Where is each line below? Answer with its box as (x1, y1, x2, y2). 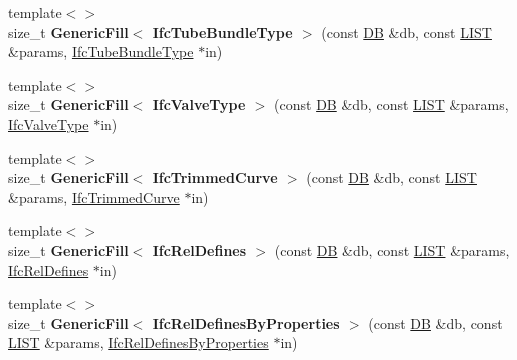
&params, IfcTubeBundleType (8, 41, 194, 62)
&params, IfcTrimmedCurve (8, 186, 180, 207)
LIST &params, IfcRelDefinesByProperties (8, 332, 269, 353)
